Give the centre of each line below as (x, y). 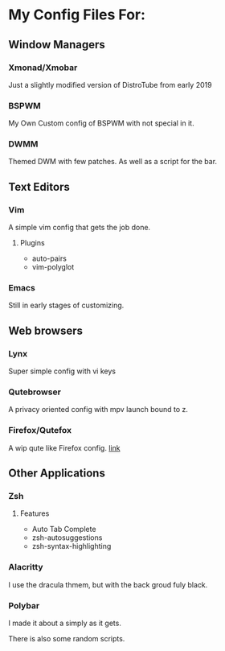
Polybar (24, 605)
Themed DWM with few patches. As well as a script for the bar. (113, 162)
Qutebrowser (35, 392)
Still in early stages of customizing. (66, 305)
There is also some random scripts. (67, 639)
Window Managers (57, 45)
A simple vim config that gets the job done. (80, 228)
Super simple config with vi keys (62, 371)
